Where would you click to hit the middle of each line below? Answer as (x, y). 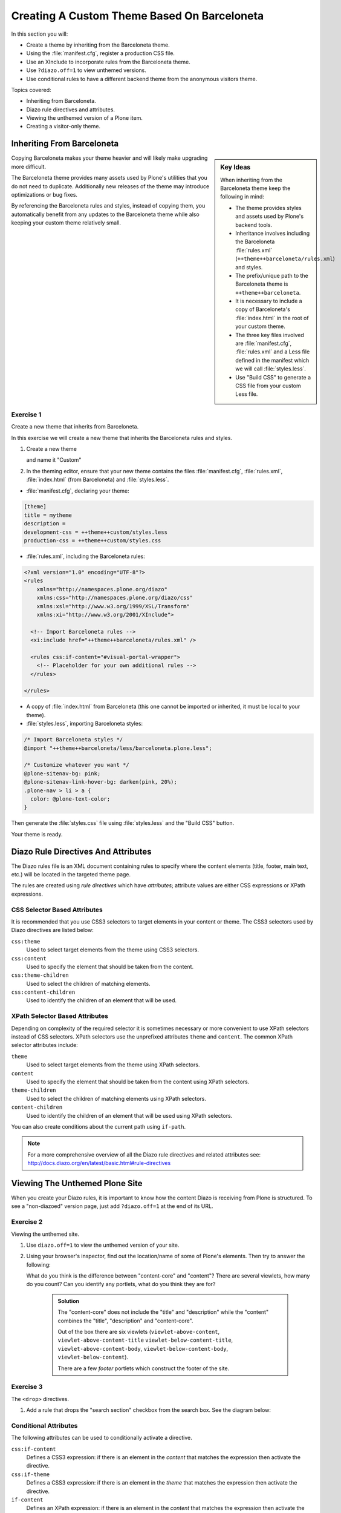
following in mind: (242, 197)
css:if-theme (31, 1474)
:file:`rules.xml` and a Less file (273, 352)
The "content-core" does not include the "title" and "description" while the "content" (163, 1312)
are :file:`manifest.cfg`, (264, 343)
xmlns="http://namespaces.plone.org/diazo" (102, 589)
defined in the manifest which (272, 360)
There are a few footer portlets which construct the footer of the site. (144, 1368)
